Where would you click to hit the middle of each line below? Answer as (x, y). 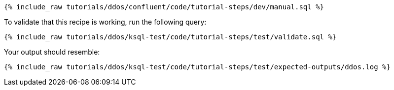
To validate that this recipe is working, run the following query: (105, 22)
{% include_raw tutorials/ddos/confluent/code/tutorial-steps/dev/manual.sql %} (164, 7)
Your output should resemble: (52, 52)
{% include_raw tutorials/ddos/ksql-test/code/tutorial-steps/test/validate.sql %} (170, 37)
